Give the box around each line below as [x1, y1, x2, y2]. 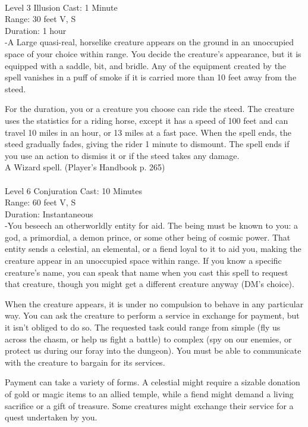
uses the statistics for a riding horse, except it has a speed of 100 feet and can [5, 114, 288, 126]
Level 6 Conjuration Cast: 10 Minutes [5, 184, 142, 197]
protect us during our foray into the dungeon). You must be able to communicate [5, 344, 301, 357]
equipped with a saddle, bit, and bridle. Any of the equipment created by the [5, 59, 287, 71]
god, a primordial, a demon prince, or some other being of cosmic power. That [5, 230, 291, 243]
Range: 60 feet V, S [5, 196, 76, 208]
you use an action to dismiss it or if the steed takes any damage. [5, 149, 240, 161]
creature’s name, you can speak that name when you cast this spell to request [5, 266, 288, 278]
